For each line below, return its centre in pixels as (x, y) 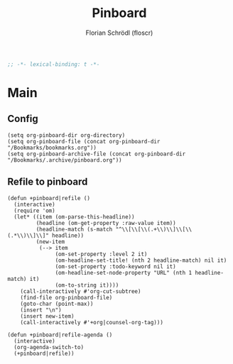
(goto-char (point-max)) (57, 304)
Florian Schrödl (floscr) (119, 33)
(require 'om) (34, 211)
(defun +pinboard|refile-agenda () (60, 335)
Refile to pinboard (48, 182)
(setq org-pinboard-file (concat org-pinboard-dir (84, 141)
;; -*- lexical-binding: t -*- (54, 64)
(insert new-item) (47, 316)
